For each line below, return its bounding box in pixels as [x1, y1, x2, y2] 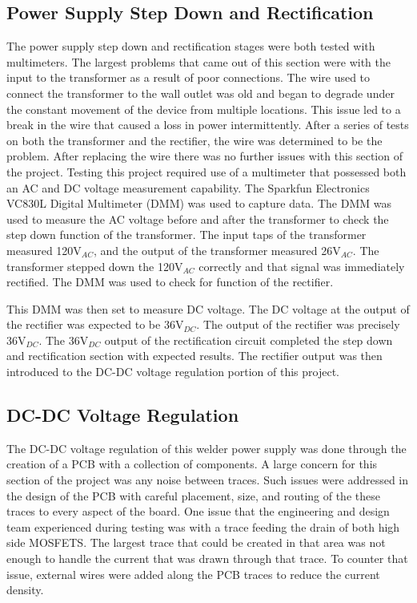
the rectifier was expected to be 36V [6, 316, 184, 333]
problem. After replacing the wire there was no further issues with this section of [6, 148, 403, 164]
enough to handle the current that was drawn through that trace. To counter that [6, 550, 408, 567]
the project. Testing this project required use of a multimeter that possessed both [6, 163, 407, 180]
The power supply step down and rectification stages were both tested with [6, 38, 375, 55]
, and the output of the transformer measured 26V [93, 241, 341, 258]
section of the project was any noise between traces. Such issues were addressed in [6, 471, 409, 488]
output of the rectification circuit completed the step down [104, 331, 393, 348]
